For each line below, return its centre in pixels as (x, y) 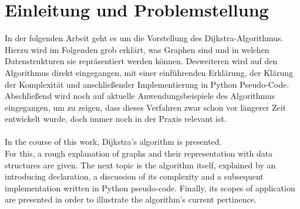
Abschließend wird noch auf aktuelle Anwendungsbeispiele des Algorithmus (140, 96)
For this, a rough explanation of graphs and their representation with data (139, 153)
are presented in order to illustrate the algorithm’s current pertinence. (131, 199)
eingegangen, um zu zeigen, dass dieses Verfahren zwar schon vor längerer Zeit (146, 107)
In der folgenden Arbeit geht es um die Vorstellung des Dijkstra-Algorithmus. (144, 38)
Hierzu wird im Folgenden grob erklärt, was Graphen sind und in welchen (137, 49)
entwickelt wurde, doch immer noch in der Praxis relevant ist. (116, 119)
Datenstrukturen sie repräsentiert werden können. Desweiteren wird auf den (141, 61)
